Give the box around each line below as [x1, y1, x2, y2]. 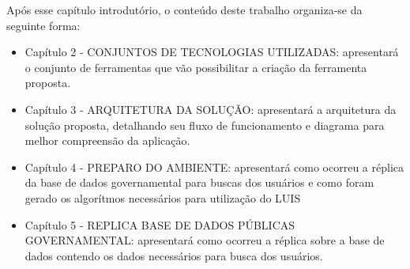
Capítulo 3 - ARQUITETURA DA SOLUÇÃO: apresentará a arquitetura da [24, 100, 397, 117]
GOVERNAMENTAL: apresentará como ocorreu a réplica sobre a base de [24, 232, 385, 248]
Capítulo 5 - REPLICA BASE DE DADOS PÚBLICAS [24, 216, 295, 233]
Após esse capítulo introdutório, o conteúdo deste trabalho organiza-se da [6, 2, 363, 17]
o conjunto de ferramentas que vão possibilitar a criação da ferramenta [24, 59, 367, 75]
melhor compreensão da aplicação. [24, 132, 190, 149]
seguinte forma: [6, 17, 81, 33]
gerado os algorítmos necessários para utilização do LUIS [24, 189, 301, 206]
